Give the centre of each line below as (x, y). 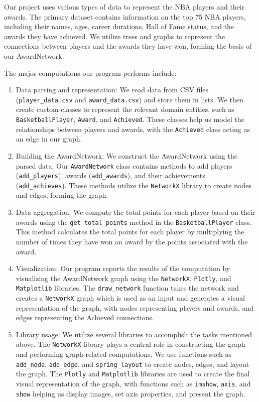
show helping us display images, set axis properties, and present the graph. (131, 393)
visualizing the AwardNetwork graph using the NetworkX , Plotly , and (123, 278)
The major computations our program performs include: (90, 73)
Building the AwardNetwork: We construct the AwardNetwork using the (126, 155)
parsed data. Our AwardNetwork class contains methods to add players (124, 165)
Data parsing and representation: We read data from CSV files (112, 90)
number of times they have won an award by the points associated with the (132, 241)
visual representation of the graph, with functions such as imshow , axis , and (133, 383)
